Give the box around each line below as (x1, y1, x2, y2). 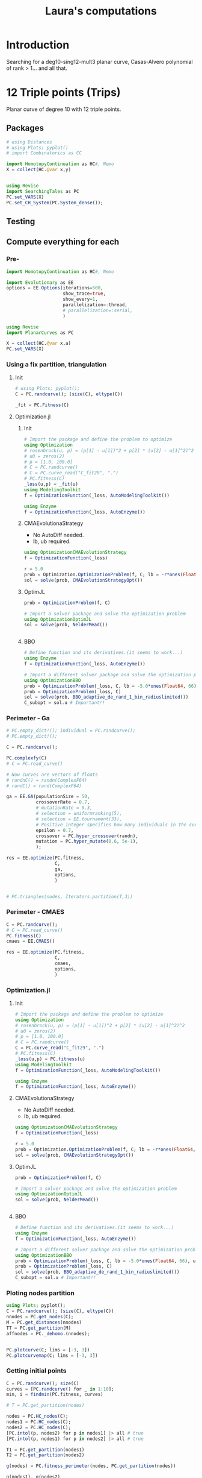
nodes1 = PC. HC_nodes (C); (6, 1419, 71, 1425)
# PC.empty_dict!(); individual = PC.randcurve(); (6, 728, 136, 734)
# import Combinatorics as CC (6, 150, 82, 156)
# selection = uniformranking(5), (35, 811, 122, 817)
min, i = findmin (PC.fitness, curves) (6, 1391, 103, 1398)
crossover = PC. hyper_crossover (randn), (35, 833, 138, 839)
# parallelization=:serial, (63, 307, 133, 313)
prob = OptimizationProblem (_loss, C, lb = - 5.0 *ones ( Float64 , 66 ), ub (14, 1258, 198, 1264)
